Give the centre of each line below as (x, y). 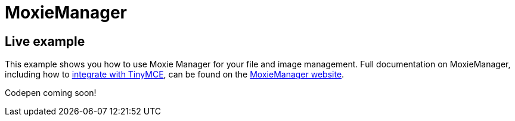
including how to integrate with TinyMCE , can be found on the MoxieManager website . (175, 75)
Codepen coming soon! (51, 93)
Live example (45, 41)
